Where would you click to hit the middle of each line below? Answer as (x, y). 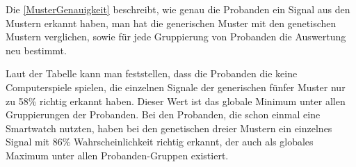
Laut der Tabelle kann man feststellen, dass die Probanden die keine (152, 73)
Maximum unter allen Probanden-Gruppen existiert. (117, 155)
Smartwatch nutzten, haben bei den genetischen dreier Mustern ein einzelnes (169, 128)
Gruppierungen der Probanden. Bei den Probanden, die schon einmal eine (163, 114)
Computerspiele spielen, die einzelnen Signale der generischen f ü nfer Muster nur (176, 87)
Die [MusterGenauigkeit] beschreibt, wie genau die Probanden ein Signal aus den (178, 9)
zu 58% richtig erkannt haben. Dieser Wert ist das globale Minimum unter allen (176, 101)
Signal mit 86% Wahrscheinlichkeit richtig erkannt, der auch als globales (160, 142)
